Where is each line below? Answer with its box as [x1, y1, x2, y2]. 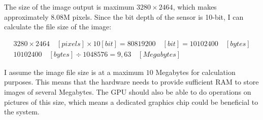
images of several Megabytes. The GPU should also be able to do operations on [4, 87, 251, 97]
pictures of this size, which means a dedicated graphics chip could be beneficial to [4, 96, 258, 107]
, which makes [173, 2, 217, 12]
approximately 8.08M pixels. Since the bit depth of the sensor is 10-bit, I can [4, 11, 244, 22]
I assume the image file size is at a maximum [4, 66, 144, 77]
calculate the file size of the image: [4, 21, 112, 32]
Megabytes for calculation [155, 66, 236, 77]
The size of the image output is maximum [4, 2, 135, 12]
